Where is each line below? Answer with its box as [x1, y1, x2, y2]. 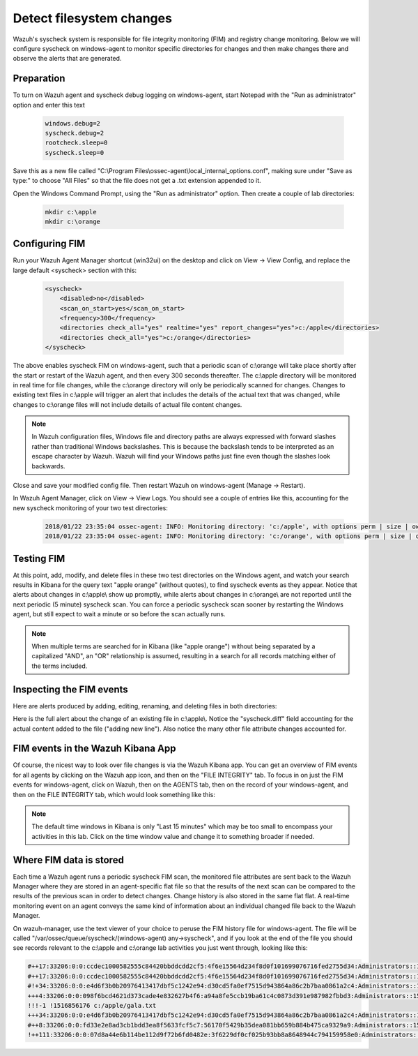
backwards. [31, 461, 65, 470]
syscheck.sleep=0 [45, 149, 104, 156]
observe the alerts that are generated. [13, 54, 122, 63]
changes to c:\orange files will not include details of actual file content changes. [13, 400, 242, 408]
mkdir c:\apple [45, 208, 97, 216]
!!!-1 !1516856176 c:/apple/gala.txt [27, 1002, 157, 1009]
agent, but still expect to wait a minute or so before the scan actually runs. [13, 610, 226, 618]
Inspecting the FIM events [13, 683, 128, 695]
